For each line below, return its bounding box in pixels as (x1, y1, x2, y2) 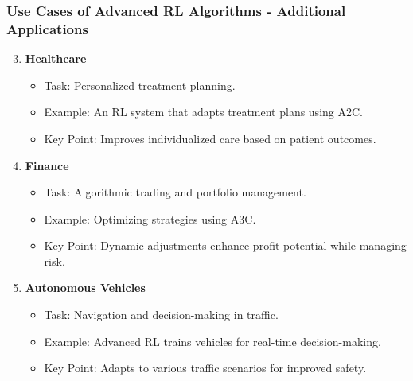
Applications (6, 18, 88, 38)
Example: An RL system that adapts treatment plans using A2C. (44, 103, 363, 120)
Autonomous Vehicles (25, 279, 146, 296)
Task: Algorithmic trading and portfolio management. (44, 184, 306, 200)
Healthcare (25, 50, 87, 67)
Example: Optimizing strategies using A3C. (44, 210, 256, 227)
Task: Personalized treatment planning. (44, 76, 236, 93)
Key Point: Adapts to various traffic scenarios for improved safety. (44, 360, 367, 376)
